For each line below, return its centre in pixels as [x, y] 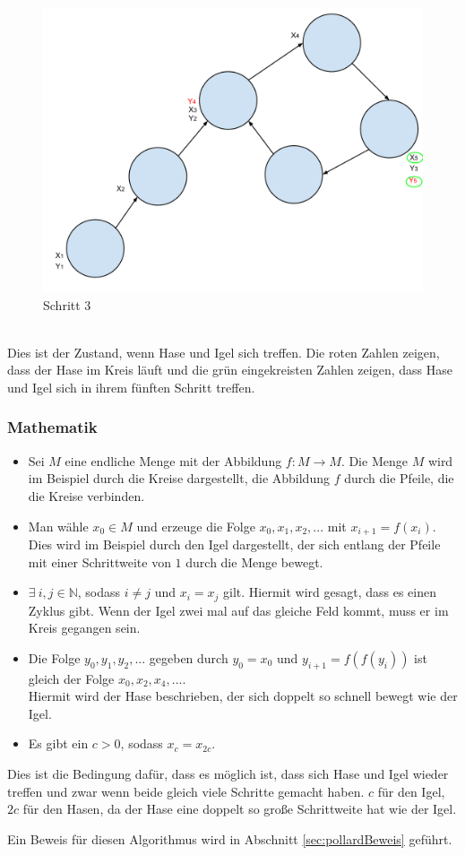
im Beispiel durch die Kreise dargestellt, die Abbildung [179, 478]
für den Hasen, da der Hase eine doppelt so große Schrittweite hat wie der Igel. [240, 809]
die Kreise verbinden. [86, 495]
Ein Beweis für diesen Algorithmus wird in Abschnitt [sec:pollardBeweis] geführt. [230, 838]
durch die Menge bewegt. [254, 561]
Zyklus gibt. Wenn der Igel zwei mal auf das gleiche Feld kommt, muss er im [238, 610]
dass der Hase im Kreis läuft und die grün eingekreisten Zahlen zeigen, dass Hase [230, 370]
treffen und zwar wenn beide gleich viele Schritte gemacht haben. [186, 791]
